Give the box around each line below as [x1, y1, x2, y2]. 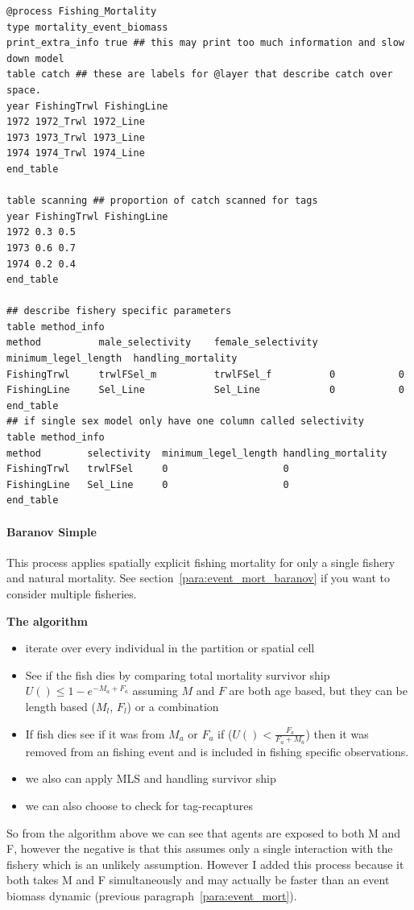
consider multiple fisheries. [6, 585, 137, 602]
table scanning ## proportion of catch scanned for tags [6, 195, 318, 207]
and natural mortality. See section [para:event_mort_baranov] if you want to [6, 569, 390, 586]
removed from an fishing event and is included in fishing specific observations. [25, 742, 409, 759]
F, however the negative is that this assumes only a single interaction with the [6, 840, 393, 857]
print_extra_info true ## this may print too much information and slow [6, 37, 404, 49]
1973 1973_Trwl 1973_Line [6, 131, 145, 143]
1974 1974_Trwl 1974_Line [6, 147, 145, 159]
